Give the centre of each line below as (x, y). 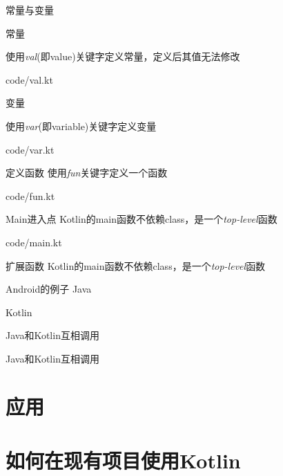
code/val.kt (29, 79)
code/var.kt (30, 149)
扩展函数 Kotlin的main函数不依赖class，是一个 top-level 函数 (136, 265)
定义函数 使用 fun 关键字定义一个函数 (87, 173)
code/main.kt (34, 242)
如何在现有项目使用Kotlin (123, 460)
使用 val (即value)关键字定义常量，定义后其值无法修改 (123, 56)
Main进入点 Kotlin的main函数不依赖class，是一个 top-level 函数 (141, 219)
